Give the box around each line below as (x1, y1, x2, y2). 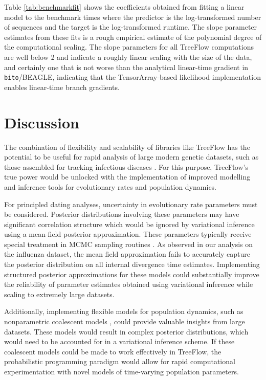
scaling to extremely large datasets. (4, 288, 115, 299)
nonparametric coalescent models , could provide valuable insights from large (4, 316, 245, 327)
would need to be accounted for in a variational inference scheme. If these (4, 336, 235, 347)
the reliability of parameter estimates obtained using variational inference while (4, 279, 253, 289)
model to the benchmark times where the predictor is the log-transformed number (4, 11, 261, 22)
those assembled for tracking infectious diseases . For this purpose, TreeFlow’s (4, 161, 248, 172)
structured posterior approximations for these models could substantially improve (4, 269, 259, 279)
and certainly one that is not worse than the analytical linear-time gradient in (4, 61, 249, 72)
